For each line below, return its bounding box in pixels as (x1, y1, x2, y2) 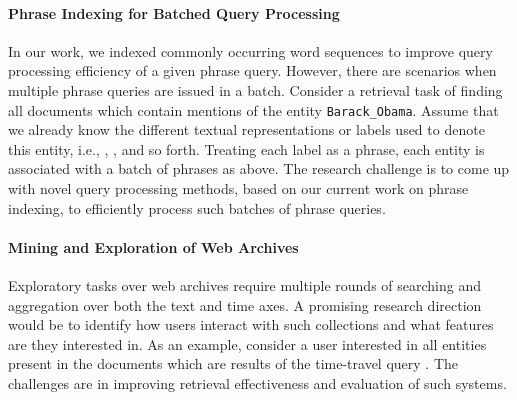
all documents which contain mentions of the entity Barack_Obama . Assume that (8, 99, 499, 120)
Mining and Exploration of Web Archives (8, 236, 299, 257)
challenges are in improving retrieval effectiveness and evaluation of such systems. (8, 372, 507, 393)
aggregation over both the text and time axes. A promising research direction (8, 294, 482, 315)
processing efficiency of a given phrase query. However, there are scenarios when (8, 60, 497, 81)
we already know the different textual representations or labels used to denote (8, 119, 485, 140)
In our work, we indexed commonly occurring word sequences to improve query (8, 40, 493, 61)
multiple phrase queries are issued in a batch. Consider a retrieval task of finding (8, 79, 503, 100)
